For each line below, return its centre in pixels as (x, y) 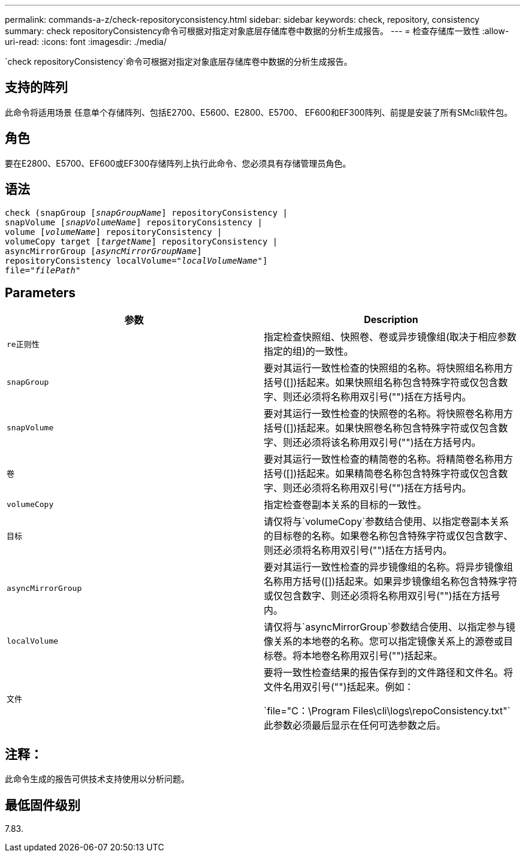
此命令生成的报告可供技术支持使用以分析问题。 (97, 779)
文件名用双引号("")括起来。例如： (339, 687)
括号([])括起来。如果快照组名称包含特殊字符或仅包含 (381, 383)
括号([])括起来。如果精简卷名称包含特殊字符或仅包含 (381, 474)
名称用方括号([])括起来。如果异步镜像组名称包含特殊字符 (391, 582)
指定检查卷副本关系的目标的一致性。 (346, 505)
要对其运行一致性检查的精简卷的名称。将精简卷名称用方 (389, 459)
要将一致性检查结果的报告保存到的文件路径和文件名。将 (389, 673)
